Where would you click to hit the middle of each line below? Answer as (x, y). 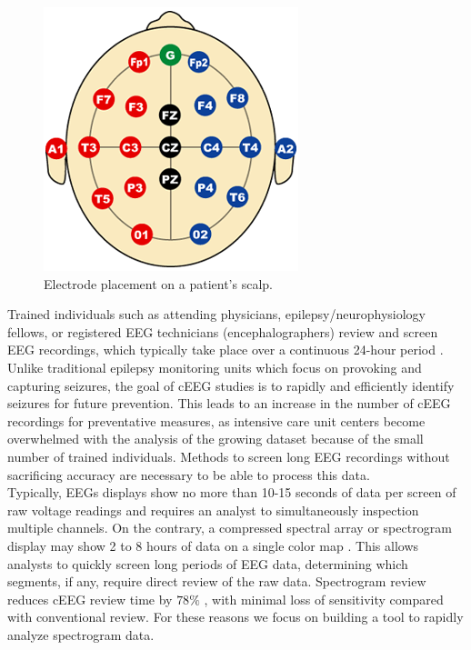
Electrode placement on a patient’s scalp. (158, 283)
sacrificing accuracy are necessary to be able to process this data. (189, 474)
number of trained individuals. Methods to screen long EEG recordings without (229, 456)
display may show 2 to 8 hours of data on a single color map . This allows (213, 545)
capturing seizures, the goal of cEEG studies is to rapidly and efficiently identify (231, 385)
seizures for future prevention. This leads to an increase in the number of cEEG (229, 403)
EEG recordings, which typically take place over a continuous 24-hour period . (225, 350)
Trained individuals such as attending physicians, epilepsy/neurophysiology (216, 314)
